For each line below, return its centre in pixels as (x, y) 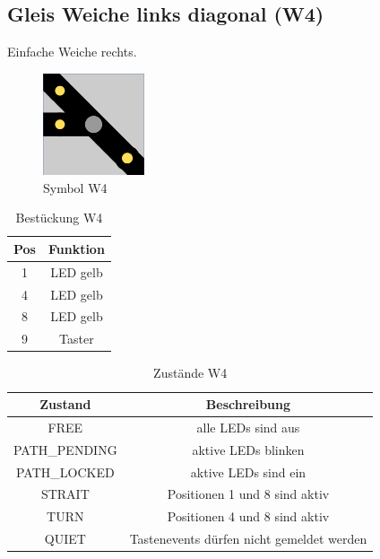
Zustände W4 (190, 373)
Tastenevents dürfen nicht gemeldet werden (248, 539)
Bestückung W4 (59, 218)
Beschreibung (248, 404)
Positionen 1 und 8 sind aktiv (248, 494)
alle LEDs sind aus (248, 427)
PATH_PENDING (65, 449)
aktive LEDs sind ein (248, 472)
